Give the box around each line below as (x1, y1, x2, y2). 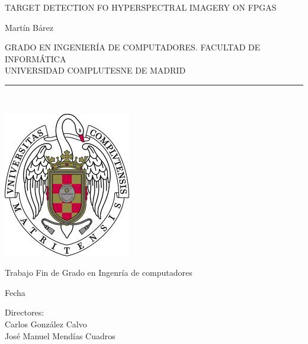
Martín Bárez (5, 21, 53, 33)
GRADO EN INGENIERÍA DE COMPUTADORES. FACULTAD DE (5, 41, 261, 53)
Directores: (5, 306, 44, 318)
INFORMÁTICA (5, 52, 66, 65)
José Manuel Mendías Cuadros (5, 329, 115, 342)
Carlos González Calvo (5, 317, 87, 330)
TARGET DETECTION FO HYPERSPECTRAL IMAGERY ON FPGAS (5, 1, 277, 13)
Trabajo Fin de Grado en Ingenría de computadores (5, 266, 192, 279)
